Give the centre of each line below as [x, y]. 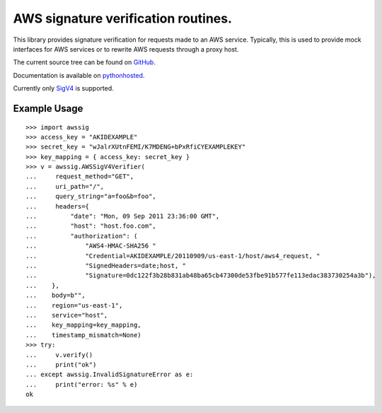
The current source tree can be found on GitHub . [84, 62]
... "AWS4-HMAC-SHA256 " [91, 246]
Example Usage [48, 109]
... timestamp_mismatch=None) [83, 335]
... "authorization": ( [82, 236]
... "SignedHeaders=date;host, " [106, 266]
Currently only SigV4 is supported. [64, 88]
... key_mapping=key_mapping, [83, 325]
